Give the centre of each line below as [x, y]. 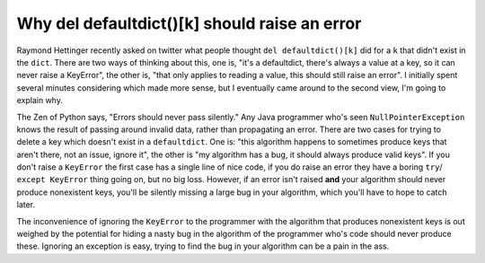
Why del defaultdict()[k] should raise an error [189, 23]
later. [26, 205]
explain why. [40, 101]
